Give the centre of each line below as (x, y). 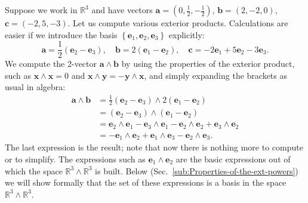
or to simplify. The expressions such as (75, 159)
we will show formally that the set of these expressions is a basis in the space (146, 182)
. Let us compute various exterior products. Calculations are (178, 23)
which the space (34, 170)
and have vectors (122, 10)
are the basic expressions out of (233, 159)
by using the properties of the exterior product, (208, 64)
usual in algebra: (35, 87)
